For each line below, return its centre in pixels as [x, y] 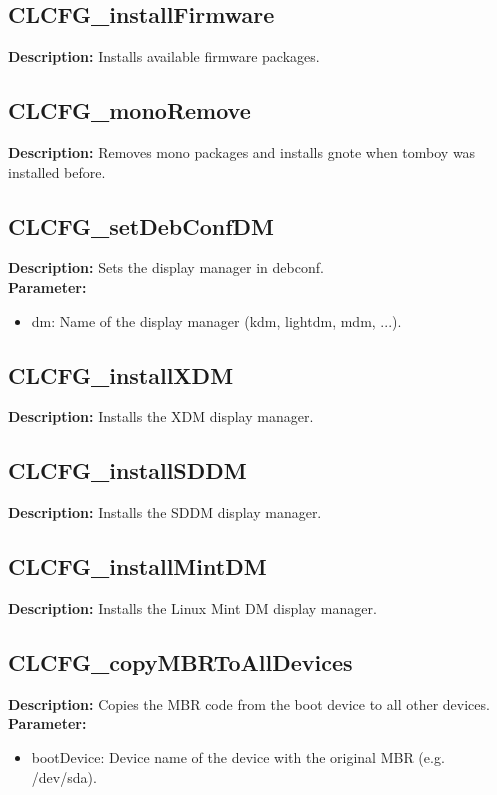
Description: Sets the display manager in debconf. [166, 267]
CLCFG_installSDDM [127, 470]
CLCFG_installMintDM [137, 566]
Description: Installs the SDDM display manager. [165, 512]
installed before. [57, 171]
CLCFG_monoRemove [129, 110]
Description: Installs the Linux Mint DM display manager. [192, 607]
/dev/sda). [64, 776]
